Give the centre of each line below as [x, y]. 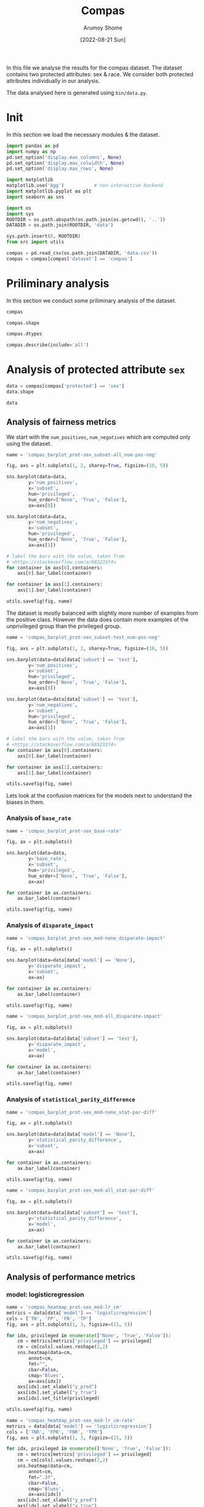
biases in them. [25, 802]
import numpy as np [31, 151]
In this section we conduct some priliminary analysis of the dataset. [91, 300]
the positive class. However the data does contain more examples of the [97, 619]
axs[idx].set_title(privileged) [59, 1398]
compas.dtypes [25, 334]
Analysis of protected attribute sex [96, 370]
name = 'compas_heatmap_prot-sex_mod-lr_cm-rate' [71, 1420]
